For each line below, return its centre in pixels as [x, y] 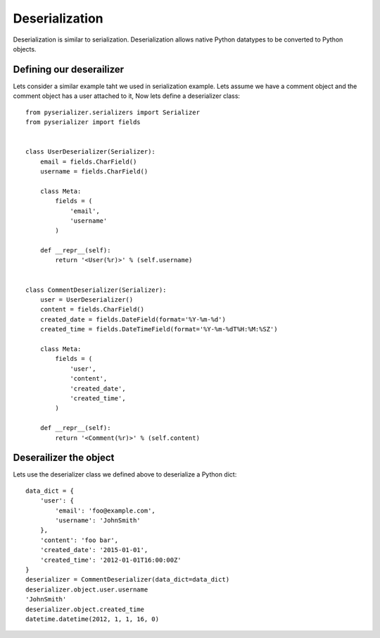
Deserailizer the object [64, 458]
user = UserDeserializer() [87, 300]
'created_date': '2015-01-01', [94, 550]
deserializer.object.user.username [87, 589]
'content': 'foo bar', [79, 540]
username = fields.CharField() [94, 171]
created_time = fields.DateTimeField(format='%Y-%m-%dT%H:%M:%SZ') [159, 329]
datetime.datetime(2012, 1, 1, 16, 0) [93, 619]
